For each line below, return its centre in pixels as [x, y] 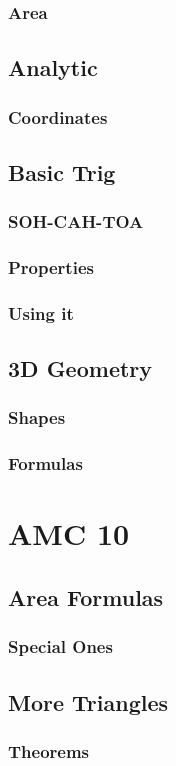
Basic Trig [62, 171]
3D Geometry [80, 368]
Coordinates [58, 116]
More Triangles [88, 701]
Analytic [53, 67]
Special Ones [60, 646]
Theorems [49, 750]
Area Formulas [86, 597]
